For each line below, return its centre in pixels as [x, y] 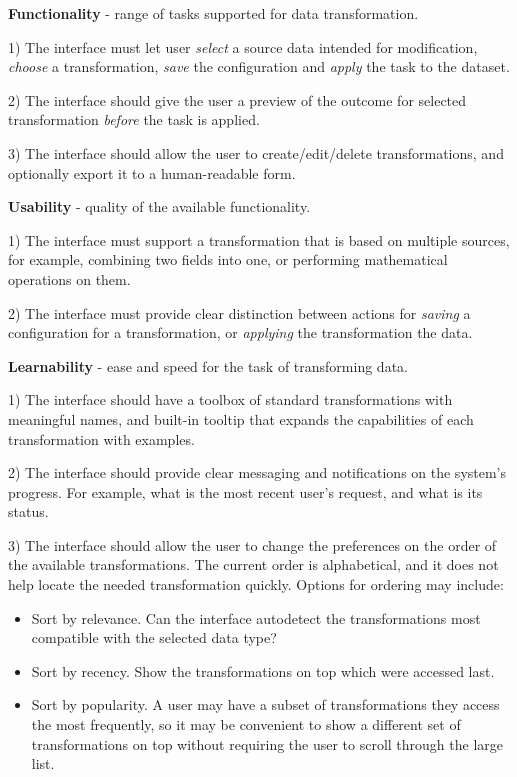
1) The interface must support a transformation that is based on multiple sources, [259, 239]
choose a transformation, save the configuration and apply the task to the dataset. [259, 66]
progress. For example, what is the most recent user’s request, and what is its [245, 491]
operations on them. [69, 278]
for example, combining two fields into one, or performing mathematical [228, 259]
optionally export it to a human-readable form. [152, 172]
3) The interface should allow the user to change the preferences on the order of [252, 544]
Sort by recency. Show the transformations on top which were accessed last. [263, 670]
